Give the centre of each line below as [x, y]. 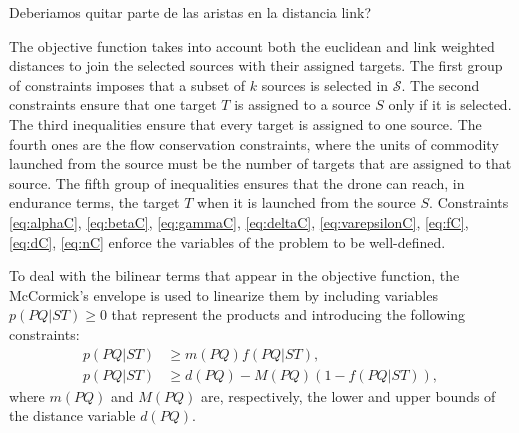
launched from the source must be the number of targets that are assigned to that [260, 163]
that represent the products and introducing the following [288, 314]
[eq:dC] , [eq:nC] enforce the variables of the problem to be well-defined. [227, 241]
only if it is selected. [450, 104]
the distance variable [72, 415]
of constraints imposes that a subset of [127, 84]
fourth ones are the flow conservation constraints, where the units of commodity [254, 143]
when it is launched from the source [306, 202]
